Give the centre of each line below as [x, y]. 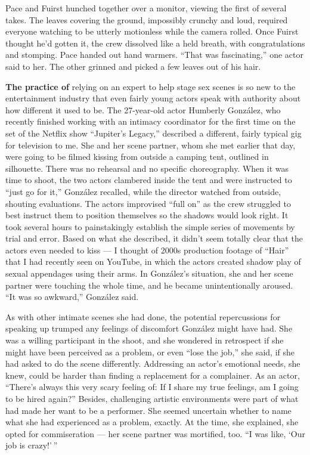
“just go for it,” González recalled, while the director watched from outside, [143, 191]
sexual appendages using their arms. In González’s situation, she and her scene [149, 273]
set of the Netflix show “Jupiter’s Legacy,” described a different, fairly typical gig [154, 133]
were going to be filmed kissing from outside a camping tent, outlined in [137, 157]
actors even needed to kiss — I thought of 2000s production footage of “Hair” [147, 250]
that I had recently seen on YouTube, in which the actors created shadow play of [153, 261]
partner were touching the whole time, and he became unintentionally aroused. [149, 285]
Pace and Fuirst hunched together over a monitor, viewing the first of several [146, 8]
